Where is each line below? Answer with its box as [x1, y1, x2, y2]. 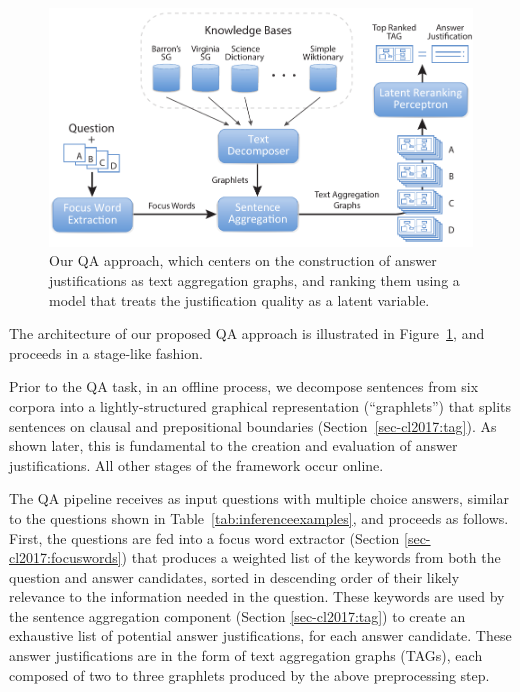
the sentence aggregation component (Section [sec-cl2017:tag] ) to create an [9, 605, 466, 626]
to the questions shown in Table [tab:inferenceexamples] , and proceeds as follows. [9, 507, 509, 528]
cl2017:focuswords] [9, 547, 122, 568]
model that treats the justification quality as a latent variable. [49, 289, 430, 310]
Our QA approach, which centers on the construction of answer [49, 250, 437, 271]
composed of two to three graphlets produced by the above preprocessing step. [9, 664, 490, 685]
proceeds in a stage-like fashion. [9, 342, 203, 363]
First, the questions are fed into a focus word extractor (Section [9, 527, 400, 548]
